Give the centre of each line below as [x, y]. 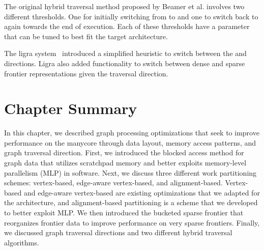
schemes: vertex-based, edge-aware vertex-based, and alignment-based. [113, 183]
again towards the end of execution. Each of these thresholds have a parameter [127, 26]
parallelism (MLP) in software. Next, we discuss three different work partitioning [130, 172]
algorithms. [22, 242]
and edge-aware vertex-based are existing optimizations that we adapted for [142, 192]
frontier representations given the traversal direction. [86, 73]
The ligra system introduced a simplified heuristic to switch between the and [125, 53]
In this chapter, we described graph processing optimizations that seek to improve [132, 133]
